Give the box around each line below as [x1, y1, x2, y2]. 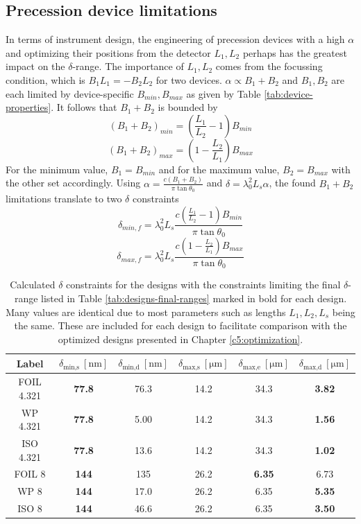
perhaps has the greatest [242, 45, 347, 60]
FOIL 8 [14, 466, 46, 481]
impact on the [6, 59, 65, 73]
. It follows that [51, 100, 117, 114]
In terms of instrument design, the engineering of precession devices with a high [6, 32, 345, 46]
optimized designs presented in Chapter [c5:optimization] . [58, 331, 303, 346]
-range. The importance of [72, 59, 184, 73]
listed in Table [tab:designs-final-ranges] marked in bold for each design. [41, 291, 347, 306]
